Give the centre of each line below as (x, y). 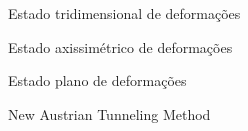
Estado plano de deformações (97, 80)
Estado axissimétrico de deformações (120, 46)
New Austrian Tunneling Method (109, 113)
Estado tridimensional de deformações (124, 13)
